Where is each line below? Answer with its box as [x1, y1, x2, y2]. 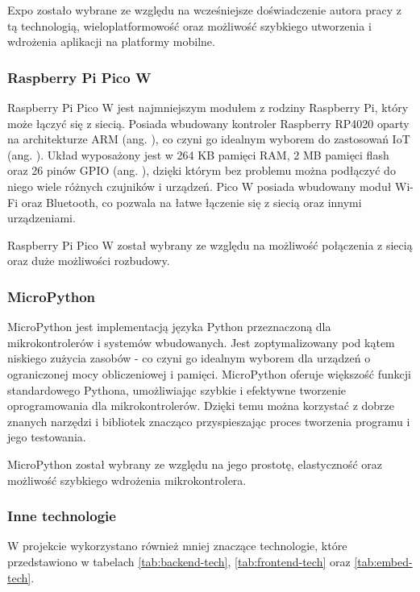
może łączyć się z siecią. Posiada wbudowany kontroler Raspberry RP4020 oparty [7, 114, 410, 131]
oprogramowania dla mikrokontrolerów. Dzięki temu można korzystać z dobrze [7, 397, 395, 414]
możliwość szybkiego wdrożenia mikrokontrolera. [7, 471, 247, 488]
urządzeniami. [7, 209, 76, 226]
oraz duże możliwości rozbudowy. [7, 252, 170, 269]
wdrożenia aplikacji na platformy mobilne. [7, 33, 215, 50]
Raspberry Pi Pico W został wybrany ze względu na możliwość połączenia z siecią [7, 236, 413, 253]
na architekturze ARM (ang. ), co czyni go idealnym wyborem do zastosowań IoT [7, 130, 410, 147]
